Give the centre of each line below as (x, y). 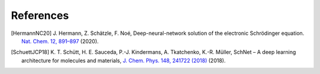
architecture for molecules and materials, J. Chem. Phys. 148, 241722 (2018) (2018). (124, 60)
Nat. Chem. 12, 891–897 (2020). (60, 41)
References (40, 15)
